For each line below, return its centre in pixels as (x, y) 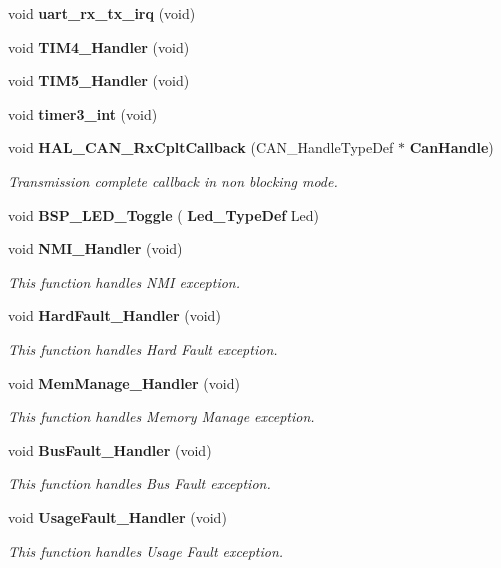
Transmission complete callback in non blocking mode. (173, 180)
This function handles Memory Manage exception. (161, 416)
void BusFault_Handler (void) (110, 449)
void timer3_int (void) (83, 113)
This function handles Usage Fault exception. (146, 550)
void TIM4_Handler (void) (99, 46)
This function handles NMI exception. (124, 281)
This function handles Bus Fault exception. (139, 483)
